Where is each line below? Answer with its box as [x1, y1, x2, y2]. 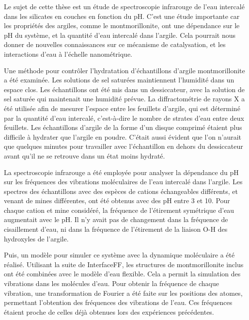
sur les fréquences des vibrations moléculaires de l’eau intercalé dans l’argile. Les [4, 176, 243, 187]
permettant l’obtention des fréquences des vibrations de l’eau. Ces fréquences [4, 297, 233, 307]
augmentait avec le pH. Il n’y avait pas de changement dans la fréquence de [4, 214, 228, 224]
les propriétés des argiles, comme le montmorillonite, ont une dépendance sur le [4, 20, 240, 31]
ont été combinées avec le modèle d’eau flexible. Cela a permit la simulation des [4, 269, 241, 279]
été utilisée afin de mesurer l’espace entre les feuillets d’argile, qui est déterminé [4, 103, 240, 113]
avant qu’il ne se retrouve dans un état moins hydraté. [4, 150, 165, 160]
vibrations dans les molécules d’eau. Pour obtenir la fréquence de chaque [4, 278, 219, 288]
